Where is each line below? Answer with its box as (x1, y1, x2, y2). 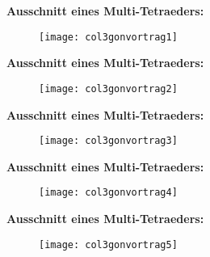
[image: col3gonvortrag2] (39, 82, 178, 95)
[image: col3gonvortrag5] (39, 238, 178, 251)
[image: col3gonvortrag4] (39, 187, 178, 199)
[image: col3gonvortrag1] (39, 31, 178, 43)
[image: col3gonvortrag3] (39, 135, 178, 147)
